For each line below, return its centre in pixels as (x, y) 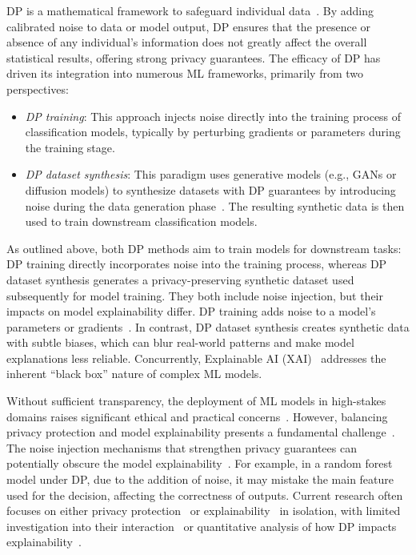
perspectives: (38, 88)
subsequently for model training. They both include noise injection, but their (195, 295)
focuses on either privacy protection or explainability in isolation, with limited (204, 511)
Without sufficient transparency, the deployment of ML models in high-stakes (196, 401)
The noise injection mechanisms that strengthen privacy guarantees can (182, 447)
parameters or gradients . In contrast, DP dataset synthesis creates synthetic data (208, 326)
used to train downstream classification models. (141, 221)
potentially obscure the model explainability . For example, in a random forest (200, 463)
